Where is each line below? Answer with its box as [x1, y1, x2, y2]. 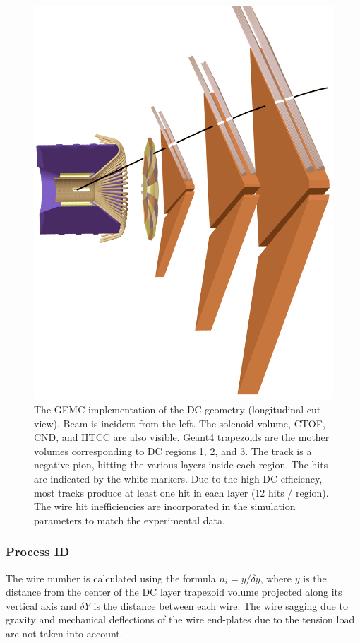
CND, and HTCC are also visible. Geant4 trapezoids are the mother [34, 430, 330, 444]
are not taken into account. [6, 625, 123, 640]
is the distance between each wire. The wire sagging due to [93, 598, 348, 613]
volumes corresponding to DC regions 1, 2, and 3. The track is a [34, 443, 312, 458]
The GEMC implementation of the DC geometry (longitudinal [34, 401, 304, 416]
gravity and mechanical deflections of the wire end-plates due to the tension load [6, 612, 355, 627]
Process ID [6, 543, 70, 560]
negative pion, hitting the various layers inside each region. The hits [34, 457, 328, 472]
